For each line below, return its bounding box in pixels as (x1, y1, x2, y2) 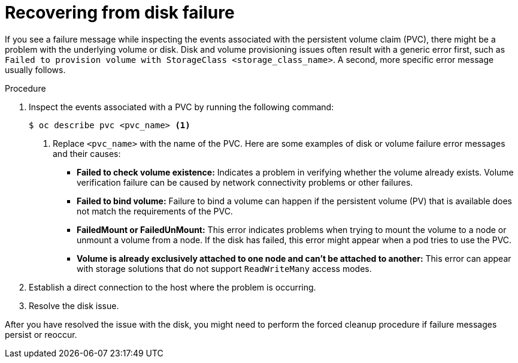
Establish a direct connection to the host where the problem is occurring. (29, 282, 316, 292)
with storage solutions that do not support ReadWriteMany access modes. (77, 263, 372, 274)
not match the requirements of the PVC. (77, 205, 233, 216)
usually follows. (5, 64, 66, 75)
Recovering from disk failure (5, 2, 235, 23)
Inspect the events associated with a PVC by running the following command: (29, 101, 334, 112)
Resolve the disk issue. (29, 300, 119, 311)
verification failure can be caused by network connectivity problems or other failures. (77, 177, 413, 187)
